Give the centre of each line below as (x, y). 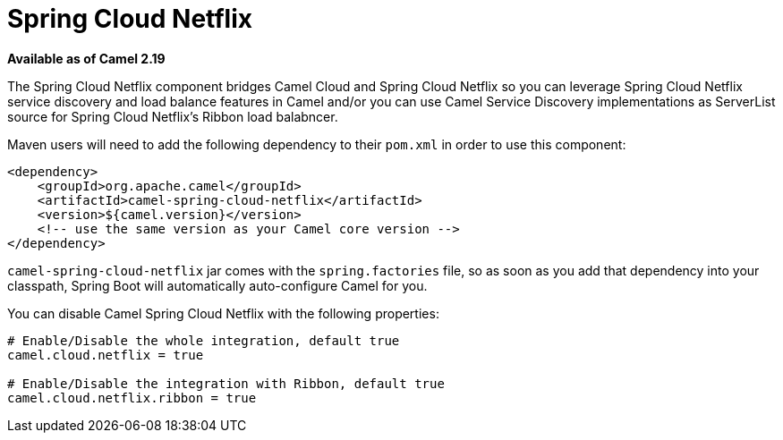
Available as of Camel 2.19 (86, 58)
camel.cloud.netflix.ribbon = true (132, 398)
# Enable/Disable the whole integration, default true (204, 340)
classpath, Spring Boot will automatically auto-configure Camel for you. (217, 285)
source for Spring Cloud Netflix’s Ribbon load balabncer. (173, 116)
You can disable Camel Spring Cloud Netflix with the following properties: (223, 313)
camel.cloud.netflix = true (106, 355)
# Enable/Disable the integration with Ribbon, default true (226, 383)
